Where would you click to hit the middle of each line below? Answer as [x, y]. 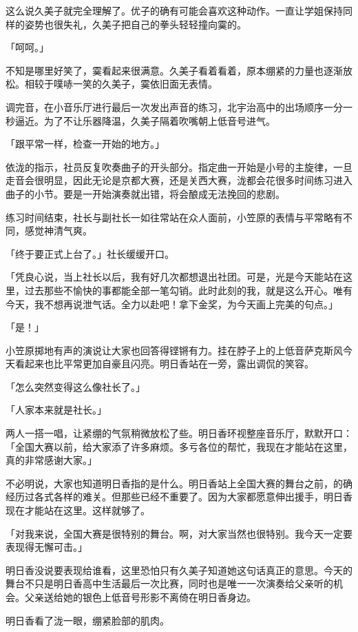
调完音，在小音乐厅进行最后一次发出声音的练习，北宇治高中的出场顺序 [165, 106]
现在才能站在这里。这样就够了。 [78, 510]
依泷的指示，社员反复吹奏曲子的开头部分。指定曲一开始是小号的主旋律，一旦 [179, 166]
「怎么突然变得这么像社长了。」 [75, 386]
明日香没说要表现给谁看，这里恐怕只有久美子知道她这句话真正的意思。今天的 [179, 570]
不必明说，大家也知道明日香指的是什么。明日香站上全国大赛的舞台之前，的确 [179, 483]
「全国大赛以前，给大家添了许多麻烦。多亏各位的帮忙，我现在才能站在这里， [179, 446]
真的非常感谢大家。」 [51, 460]
